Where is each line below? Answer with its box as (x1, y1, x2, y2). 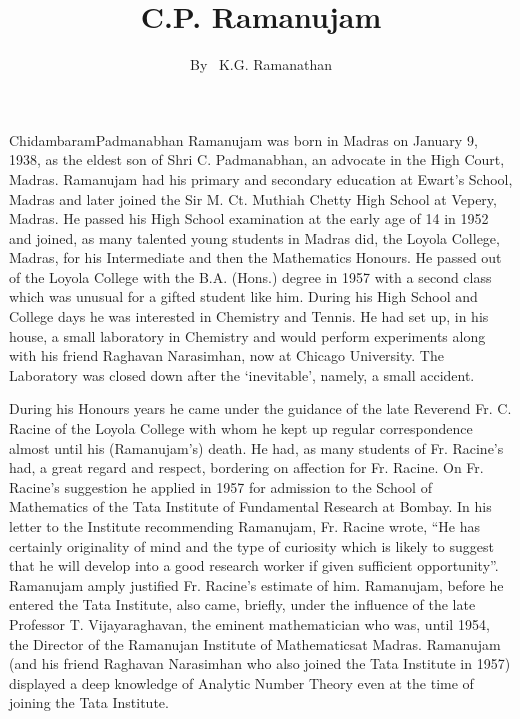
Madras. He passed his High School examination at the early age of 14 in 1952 (9, 208, 489, 229)
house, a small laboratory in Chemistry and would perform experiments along (9, 325, 486, 346)
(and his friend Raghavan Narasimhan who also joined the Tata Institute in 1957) (9, 653, 511, 674)
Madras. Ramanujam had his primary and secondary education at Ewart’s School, (9, 168, 513, 189)
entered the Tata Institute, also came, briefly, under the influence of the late (9, 594, 476, 615)
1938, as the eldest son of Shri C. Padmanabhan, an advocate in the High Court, (9, 149, 505, 170)
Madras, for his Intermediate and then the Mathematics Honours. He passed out (9, 247, 502, 268)
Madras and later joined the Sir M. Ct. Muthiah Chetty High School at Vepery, (9, 188, 497, 209)
